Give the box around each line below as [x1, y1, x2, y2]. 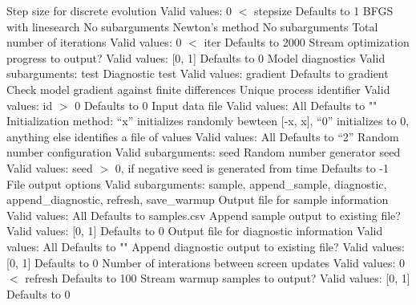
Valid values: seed [6, 159, 93, 176]
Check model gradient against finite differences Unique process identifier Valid [6, 80, 390, 97]
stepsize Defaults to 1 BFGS [254, 2, 394, 18]
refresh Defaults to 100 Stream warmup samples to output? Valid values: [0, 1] [25, 270, 410, 287]
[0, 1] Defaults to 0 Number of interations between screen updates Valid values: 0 [6, 254, 405, 270]
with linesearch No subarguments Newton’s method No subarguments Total [6, 18, 378, 35]
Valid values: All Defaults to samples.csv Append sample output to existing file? [6, 206, 401, 223]
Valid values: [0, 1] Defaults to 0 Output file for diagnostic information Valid [6, 222, 383, 239]
